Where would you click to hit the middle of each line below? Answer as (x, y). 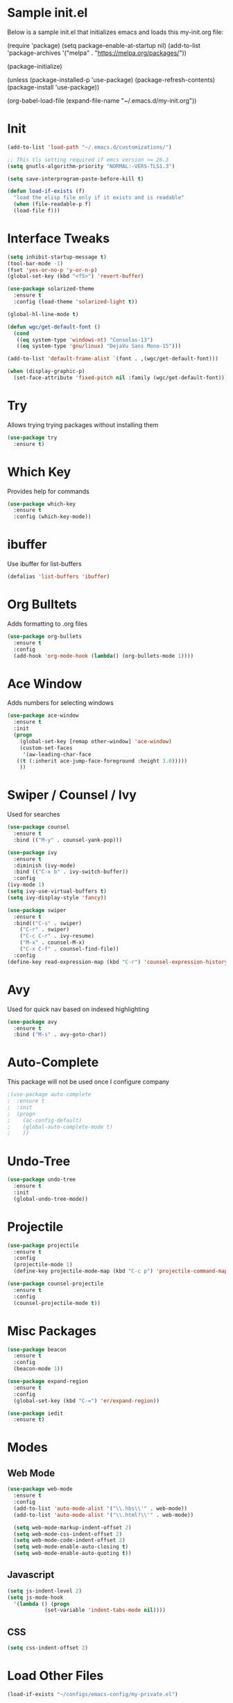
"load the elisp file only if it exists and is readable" (99, 198)
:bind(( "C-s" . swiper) (48, 923)
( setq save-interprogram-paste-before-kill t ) (76, 178)
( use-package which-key (42, 504)
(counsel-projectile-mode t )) (57, 1303)
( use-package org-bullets (44, 636)
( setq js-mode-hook (35, 1597)
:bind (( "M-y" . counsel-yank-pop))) (68, 840)
